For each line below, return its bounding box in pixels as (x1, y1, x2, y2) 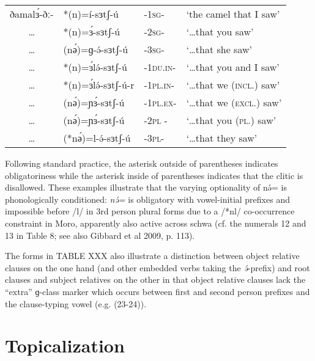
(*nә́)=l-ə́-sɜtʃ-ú (63, 131, 131, 145)
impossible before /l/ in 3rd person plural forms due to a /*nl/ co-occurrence (5, 205, 295, 217)
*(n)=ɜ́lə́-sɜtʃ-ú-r (63, 78, 135, 92)
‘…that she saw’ (186, 42, 252, 56)
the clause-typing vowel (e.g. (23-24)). (5, 297, 147, 310)
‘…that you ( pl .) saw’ (186, 113, 276, 127)
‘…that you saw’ (186, 24, 254, 38)
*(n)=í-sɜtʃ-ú (63, 7, 119, 21)
